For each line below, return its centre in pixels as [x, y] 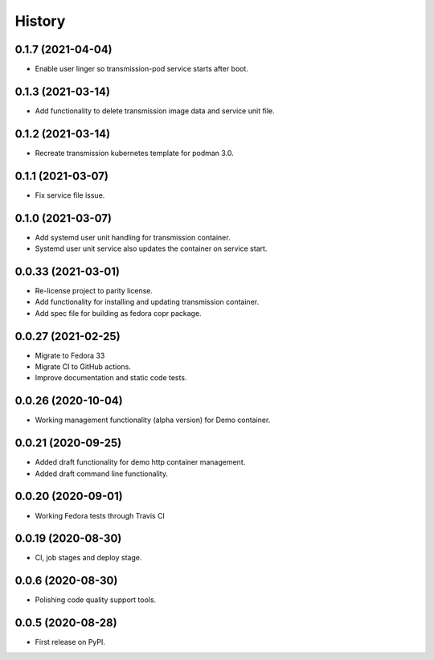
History [40, 21]
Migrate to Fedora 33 [70, 355]
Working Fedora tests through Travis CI [100, 515]
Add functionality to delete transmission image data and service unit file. [155, 111]
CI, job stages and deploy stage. [88, 558]
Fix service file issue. [70, 195]
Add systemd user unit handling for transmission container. [133, 237]
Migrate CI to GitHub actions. [83, 367]
